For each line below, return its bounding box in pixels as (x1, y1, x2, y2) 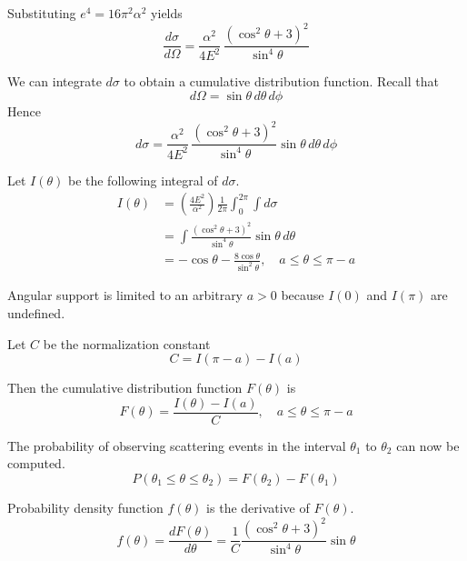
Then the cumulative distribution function (7, 378, 243, 397)
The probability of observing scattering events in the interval (7, 436, 346, 455)
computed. (7, 454, 65, 473)
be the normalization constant (43, 334, 211, 353)
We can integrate (7, 72, 102, 91)
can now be (396, 436, 460, 455)
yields (151, 4, 183, 22)
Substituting (7, 4, 76, 22)
